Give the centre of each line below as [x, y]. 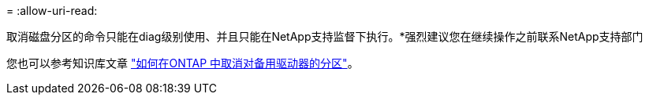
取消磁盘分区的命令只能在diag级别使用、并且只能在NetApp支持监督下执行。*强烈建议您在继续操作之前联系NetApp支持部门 [325, 36]
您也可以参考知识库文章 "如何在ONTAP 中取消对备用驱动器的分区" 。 [183, 63]
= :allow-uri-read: [52, 11]
